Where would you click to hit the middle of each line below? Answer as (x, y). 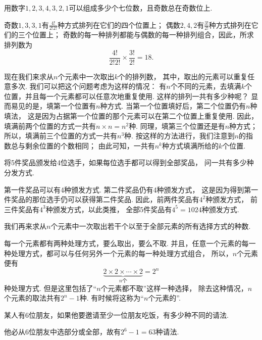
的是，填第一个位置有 (60, 106)
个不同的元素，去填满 (206, 86)
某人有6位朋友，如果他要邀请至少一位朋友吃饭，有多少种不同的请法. (116, 314)
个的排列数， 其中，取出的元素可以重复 (183, 76)
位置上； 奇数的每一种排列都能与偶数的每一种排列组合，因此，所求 (143, 35)
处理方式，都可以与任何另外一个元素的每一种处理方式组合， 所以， (122, 253)
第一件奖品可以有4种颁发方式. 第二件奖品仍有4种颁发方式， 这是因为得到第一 (131, 189)
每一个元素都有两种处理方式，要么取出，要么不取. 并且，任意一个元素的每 (126, 243)
